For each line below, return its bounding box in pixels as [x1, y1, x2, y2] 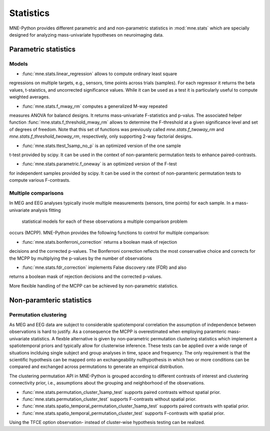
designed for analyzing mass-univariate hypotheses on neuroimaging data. [9, 32, 164, 38]
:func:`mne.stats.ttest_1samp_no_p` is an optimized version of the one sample [21, 143, 181, 149]
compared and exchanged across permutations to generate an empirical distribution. [9, 363, 184, 370]
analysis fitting [30, 207, 61, 213]
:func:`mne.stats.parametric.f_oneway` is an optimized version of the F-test [21, 161, 177, 167]
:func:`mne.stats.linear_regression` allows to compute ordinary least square [21, 71, 177, 77]
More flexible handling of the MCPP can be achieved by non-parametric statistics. [9, 283, 178, 289]
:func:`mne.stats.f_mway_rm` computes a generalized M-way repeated [21, 103, 167, 109]
